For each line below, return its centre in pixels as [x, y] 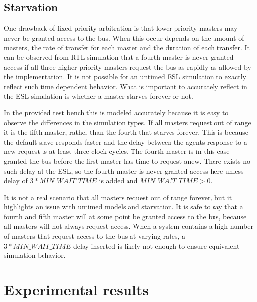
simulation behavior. [35, 255]
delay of [16, 180]
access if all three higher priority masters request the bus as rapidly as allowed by [128, 67]
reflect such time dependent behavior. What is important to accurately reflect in [126, 86]
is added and [118, 180]
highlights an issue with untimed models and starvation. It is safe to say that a [124, 207]
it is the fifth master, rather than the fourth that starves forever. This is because [126, 132]
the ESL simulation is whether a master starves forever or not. [99, 96]
